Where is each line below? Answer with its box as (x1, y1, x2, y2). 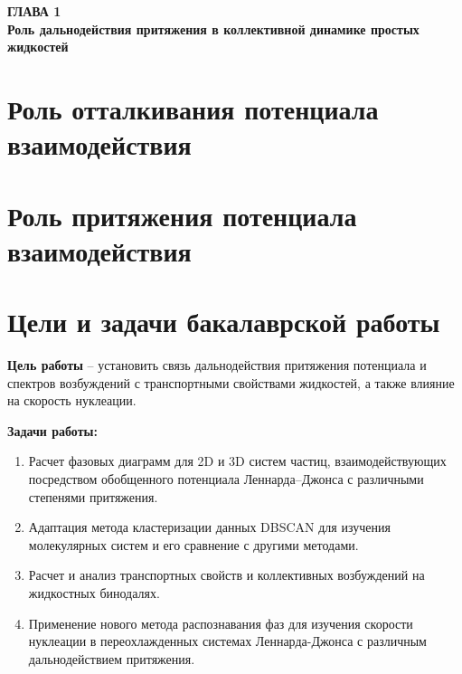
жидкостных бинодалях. (28, 583, 160, 602)
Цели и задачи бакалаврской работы (7, 303, 440, 340)
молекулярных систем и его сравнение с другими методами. (28, 535, 359, 554)
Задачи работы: (7, 421, 98, 440)
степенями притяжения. (28, 487, 158, 506)
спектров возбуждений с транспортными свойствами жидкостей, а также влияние (7, 373, 455, 392)
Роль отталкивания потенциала (7, 90, 379, 127)
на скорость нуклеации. (7, 391, 137, 410)
